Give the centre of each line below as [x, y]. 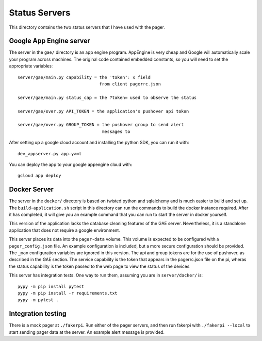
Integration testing [38, 314]
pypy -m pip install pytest [51, 286]
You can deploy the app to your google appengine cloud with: [71, 164]
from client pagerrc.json [130, 84]
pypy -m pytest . [38, 300]
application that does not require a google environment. [65, 230]
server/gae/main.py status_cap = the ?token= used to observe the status [107, 97]
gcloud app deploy [40, 176]
